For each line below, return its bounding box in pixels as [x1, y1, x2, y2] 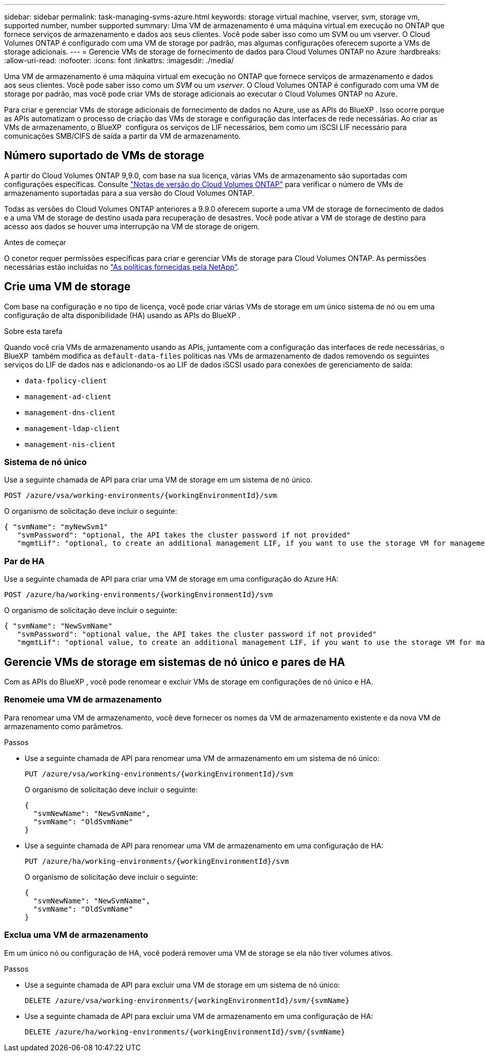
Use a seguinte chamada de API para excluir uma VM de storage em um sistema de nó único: [25, 980, 340, 989]
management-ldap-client [25, 424, 120, 433]
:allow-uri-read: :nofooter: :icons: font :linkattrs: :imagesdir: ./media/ [4, 56, 234, 65]
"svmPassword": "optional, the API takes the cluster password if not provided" [17, 531, 351, 540]
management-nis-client [25, 440, 116, 449]
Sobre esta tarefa [4, 326, 63, 336]
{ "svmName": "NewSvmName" [4, 622, 113, 631]
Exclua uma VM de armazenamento [4, 930, 148, 940]
